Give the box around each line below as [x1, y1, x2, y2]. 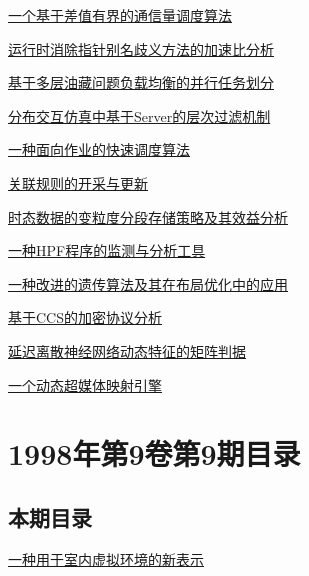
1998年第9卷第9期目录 [8, 433, 301, 474]
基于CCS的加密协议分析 [8, 307, 162, 328]
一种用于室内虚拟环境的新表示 [8, 548, 204, 569]
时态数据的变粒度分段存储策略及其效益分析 [8, 206, 288, 227]
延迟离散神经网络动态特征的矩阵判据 [8, 340, 246, 361]
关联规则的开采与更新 [8, 172, 148, 193]
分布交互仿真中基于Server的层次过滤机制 [8, 105, 271, 126]
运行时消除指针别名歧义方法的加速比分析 [8, 38, 274, 59]
